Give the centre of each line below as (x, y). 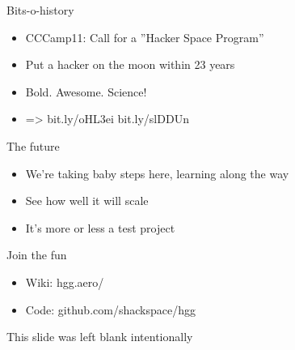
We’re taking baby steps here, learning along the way (157, 173)
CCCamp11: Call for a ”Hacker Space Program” (145, 37)
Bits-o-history (40, 10)
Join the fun (37, 255)
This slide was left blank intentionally (100, 337)
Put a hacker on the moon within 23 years (130, 64)
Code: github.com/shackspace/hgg (110, 309)
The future (33, 145)
